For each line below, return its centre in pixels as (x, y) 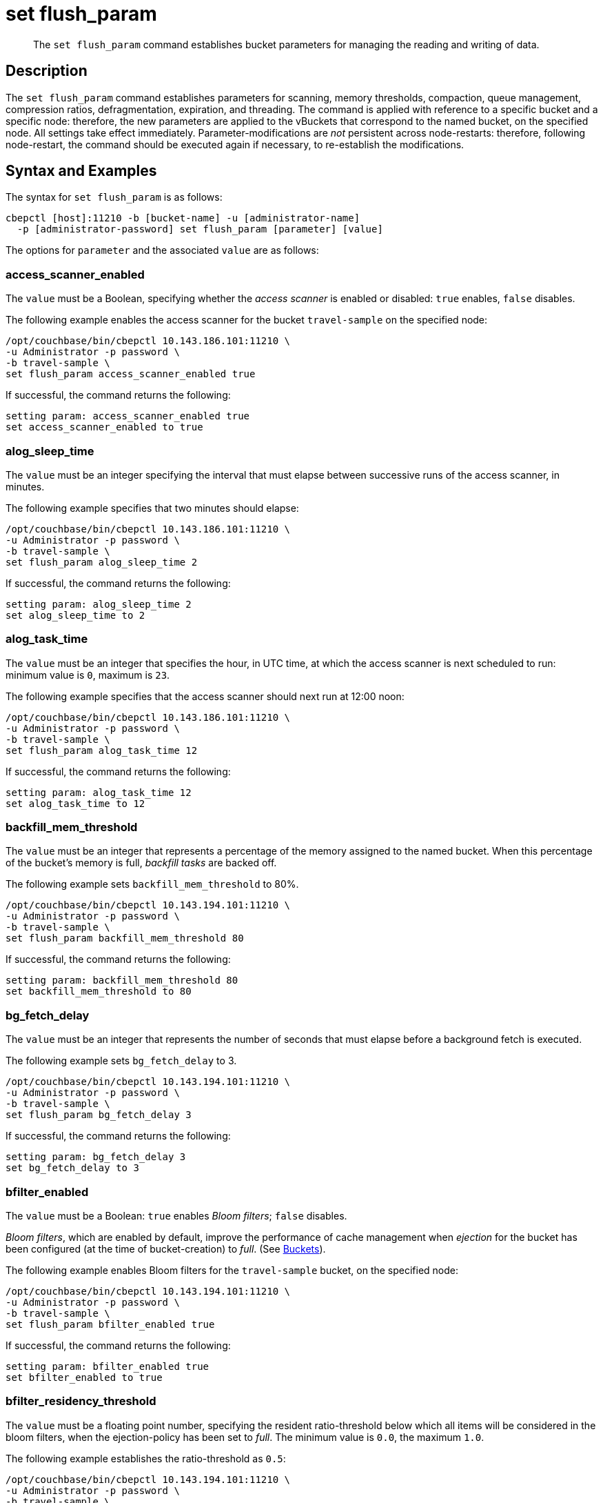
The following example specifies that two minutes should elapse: (152, 508)
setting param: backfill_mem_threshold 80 (122, 981)
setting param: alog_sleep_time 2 (99, 604)
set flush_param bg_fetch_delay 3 (99, 1115)
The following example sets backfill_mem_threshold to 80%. (152, 884)
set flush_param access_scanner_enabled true (131, 374)
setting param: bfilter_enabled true (108, 1366)
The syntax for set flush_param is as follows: (114, 197)
